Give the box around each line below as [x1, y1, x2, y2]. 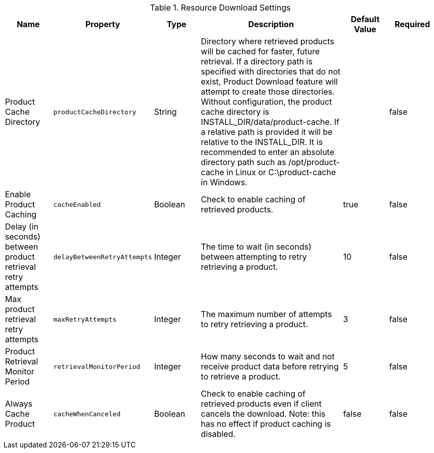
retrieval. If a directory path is [201, 56, 313, 66]
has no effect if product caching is [201, 419, 331, 429]
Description [248, 19, 294, 29]
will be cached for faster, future [201, 46, 320, 56]
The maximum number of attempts [201, 309, 332, 319]
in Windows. [201, 177, 247, 187]
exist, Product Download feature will [201, 77, 338, 87]
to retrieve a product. [201, 371, 281, 382]
